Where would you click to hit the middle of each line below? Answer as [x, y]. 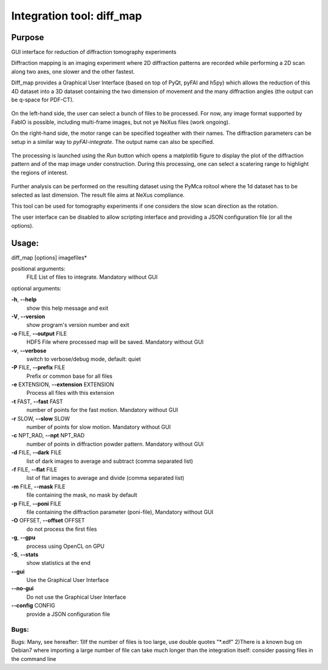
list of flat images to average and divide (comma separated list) [105, 478]
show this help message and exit [67, 308]
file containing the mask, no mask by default [82, 495]
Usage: [25, 243]
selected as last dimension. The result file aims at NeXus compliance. [98, 195]
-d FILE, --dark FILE [36, 453]
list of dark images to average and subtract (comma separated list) [110, 461]
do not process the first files [62, 529]
